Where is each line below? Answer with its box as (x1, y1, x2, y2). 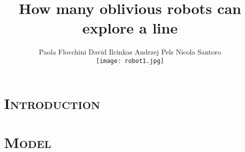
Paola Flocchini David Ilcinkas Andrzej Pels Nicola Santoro (38, 46, 221, 57)
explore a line (82, 17, 178, 38)
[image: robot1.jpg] (95, 57, 164, 64)
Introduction (4, 92, 100, 113)
